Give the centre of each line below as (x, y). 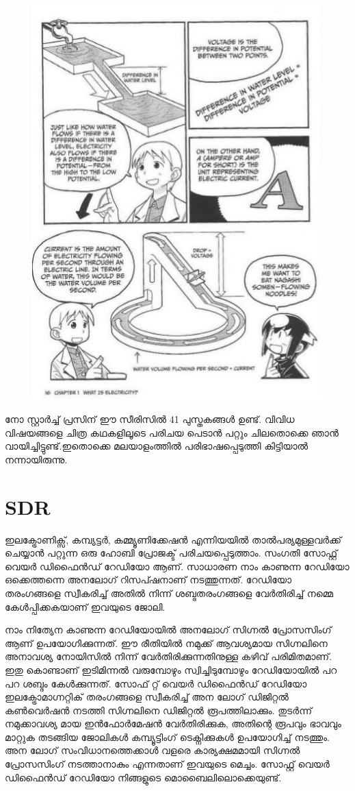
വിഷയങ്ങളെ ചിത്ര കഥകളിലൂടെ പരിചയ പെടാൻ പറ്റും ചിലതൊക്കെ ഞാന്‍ (172, 432)
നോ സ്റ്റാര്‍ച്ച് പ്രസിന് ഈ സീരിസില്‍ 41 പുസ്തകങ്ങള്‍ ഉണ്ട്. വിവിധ (150, 419)
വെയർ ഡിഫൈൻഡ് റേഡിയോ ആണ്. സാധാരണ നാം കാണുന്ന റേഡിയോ (177, 566)
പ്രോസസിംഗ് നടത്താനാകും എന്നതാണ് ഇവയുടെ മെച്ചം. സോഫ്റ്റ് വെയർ (167, 764)
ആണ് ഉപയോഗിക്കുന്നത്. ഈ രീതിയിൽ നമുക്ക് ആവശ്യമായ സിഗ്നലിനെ (166, 643)
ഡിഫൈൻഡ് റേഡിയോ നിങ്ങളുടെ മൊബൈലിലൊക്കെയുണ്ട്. (143, 777)
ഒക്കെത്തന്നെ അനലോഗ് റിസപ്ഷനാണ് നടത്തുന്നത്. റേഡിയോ (148, 580)
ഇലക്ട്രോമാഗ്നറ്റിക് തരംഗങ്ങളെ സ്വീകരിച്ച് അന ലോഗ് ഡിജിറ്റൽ (147, 697)
